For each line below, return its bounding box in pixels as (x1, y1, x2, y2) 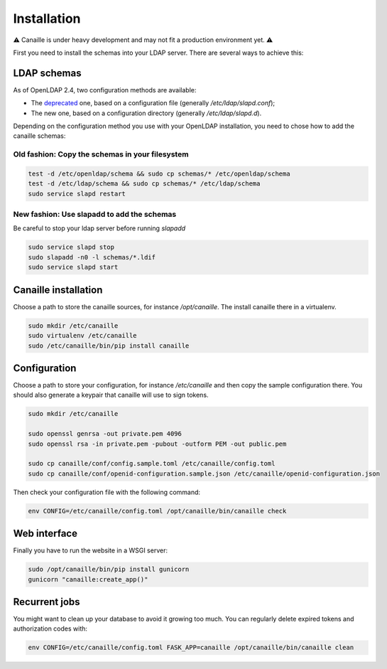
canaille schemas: (13, 132, 66, 140)
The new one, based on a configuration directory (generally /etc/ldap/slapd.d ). (31, 109, 262, 117)
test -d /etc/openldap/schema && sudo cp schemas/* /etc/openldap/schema (28, 169, 290, 178)
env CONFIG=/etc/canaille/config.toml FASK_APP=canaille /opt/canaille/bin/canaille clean (28, 643, 354, 652)
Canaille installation (13, 284, 103, 296)
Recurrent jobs (13, 596, 81, 608)
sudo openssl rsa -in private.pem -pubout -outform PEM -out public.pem (28, 439, 287, 448)
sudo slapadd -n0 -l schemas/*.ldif (28, 253, 156, 261)
